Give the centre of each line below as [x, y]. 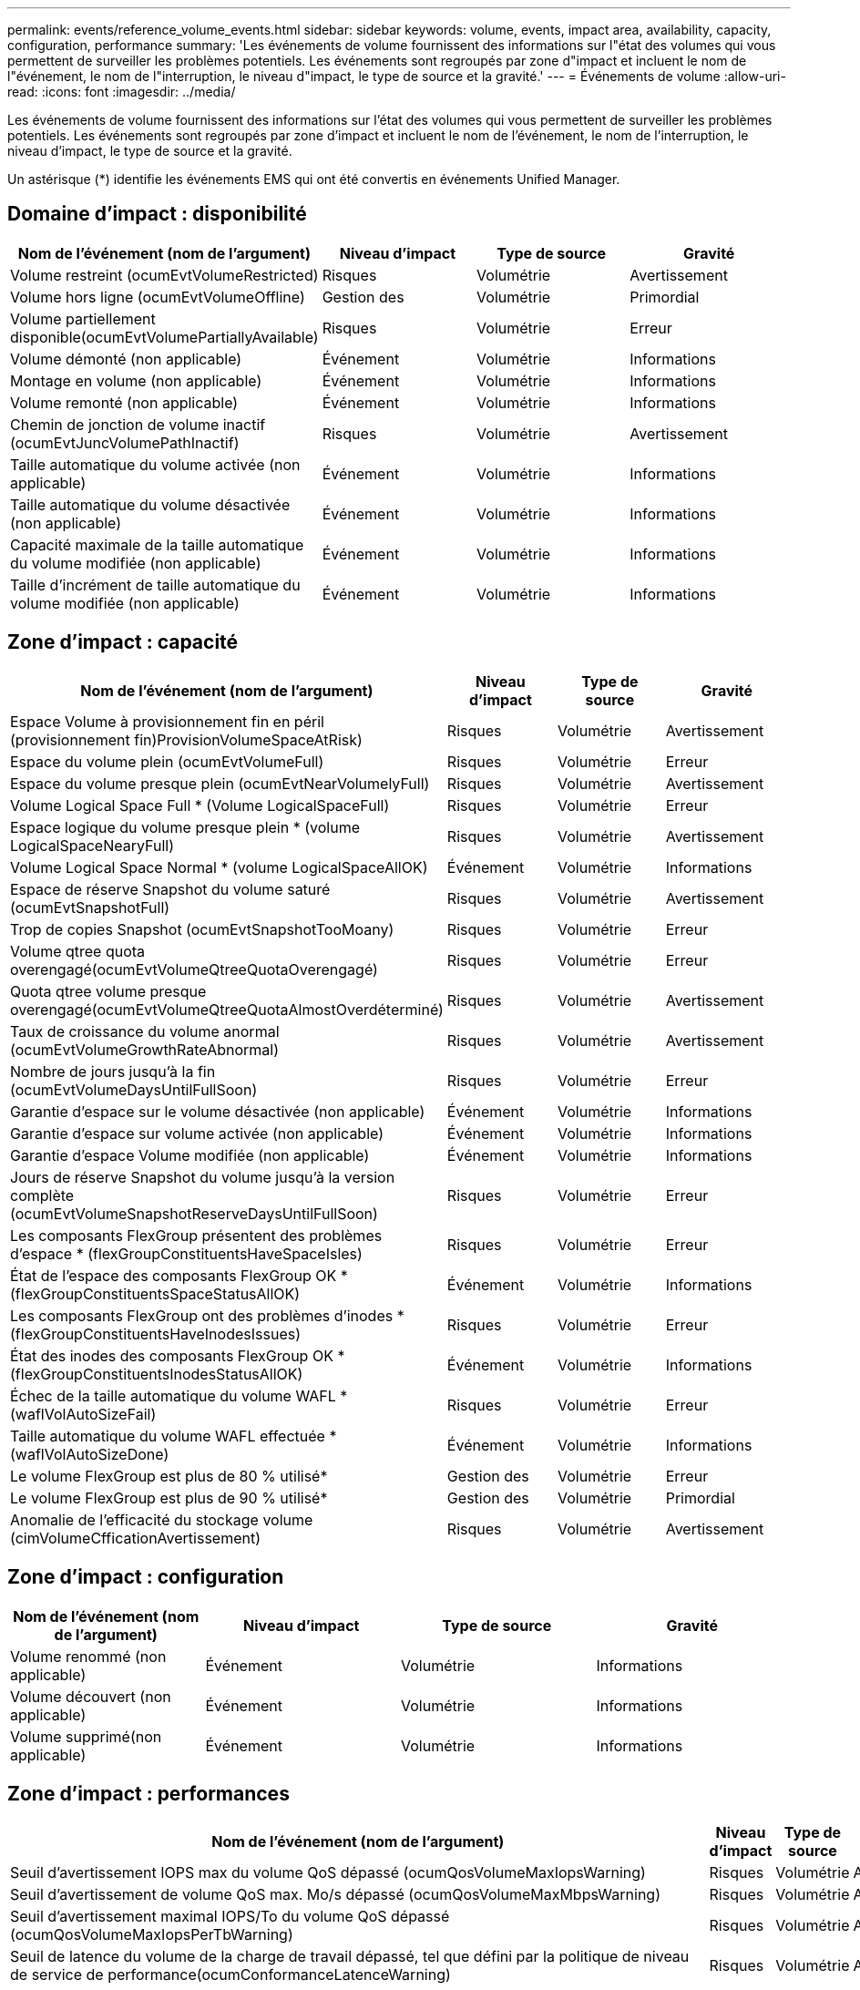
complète [42, 1195]
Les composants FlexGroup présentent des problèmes [196, 1235]
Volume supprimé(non [86, 1736]
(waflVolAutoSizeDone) [90, 1454]
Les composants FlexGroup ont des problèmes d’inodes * [207, 1315]
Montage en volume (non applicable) [136, 380]
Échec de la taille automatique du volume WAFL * [179, 1395]
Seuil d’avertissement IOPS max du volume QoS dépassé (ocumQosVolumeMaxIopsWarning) [328, 1873]
